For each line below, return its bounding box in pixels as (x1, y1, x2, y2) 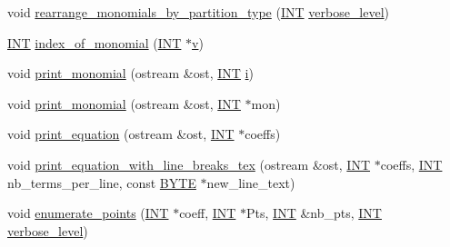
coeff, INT (179, 203, 236, 222)
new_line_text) (206, 173, 295, 192)
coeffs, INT (380, 154, 443, 173)
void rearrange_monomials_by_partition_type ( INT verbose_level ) (7, 3, 390, 21)
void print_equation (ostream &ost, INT (7, 124, 235, 143)
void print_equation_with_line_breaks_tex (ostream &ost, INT (7, 154, 371, 173)
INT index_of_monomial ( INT (7, 33, 182, 52)
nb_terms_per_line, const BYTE (7, 173, 196, 192)
